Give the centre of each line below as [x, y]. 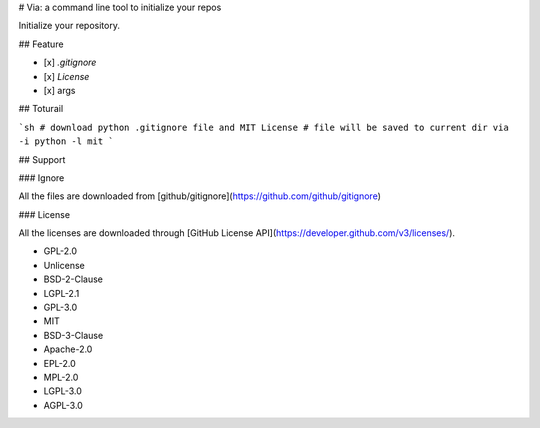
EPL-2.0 [60, 363]
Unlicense [64, 265]
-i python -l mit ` [66, 141]
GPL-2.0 [60, 251]
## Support [42, 159]
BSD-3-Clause [73, 335]
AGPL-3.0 [63, 405]
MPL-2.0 [61, 377]
